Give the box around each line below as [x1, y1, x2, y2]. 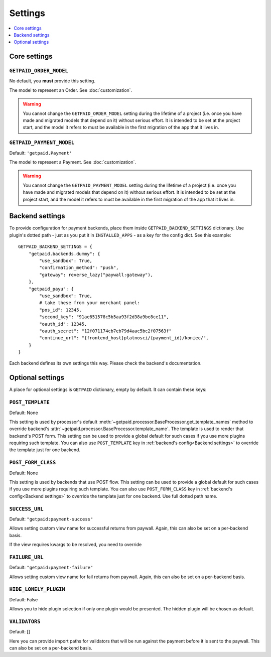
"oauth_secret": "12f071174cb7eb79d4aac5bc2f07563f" [39, 328, 172, 334]
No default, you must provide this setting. [9, 78, 95, 84]
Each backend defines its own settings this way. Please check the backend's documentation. [9, 360, 202, 366]
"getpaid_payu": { [28, 286, 74, 292]
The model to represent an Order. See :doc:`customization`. [9, 87, 132, 93]
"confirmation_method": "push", [39, 265, 119, 271]
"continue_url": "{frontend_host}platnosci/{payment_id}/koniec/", [39, 335, 209, 341]
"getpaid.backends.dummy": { [28, 251, 100, 256]
